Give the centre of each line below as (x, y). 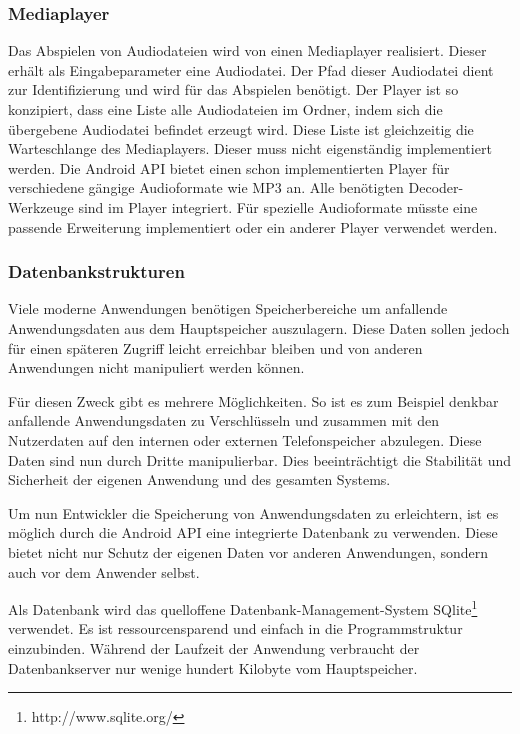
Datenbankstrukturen (96, 271)
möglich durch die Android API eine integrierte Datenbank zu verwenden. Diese (253, 532)
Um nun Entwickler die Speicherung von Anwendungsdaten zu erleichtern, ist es (253, 512)
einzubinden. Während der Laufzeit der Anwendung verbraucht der (214, 647)
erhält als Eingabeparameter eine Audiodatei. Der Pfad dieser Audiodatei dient (251, 69)
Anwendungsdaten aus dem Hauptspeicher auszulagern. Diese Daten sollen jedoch (259, 327)
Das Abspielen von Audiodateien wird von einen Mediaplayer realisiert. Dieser (247, 50)
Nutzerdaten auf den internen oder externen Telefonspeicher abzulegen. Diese (245, 439)
